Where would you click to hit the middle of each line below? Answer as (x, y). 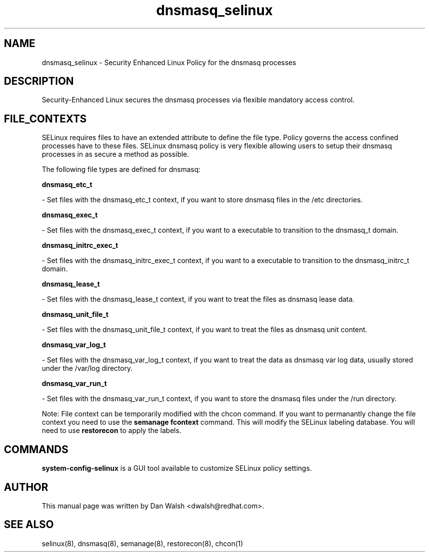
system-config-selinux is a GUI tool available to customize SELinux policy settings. (177, 468)
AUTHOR (26, 487)
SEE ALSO (29, 525)
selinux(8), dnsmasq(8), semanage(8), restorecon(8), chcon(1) (143, 543)
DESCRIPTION (39, 81)
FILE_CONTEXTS (45, 119)
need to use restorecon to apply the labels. (112, 431)
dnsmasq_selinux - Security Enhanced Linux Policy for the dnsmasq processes (169, 62)
